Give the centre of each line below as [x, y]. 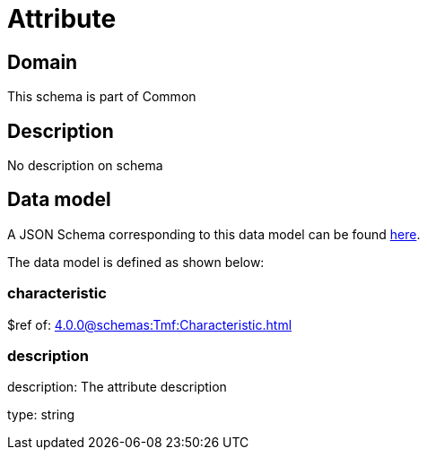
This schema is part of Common [102, 97]
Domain [43, 62]
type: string [41, 415]
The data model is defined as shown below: [136, 262]
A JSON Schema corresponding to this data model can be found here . [214, 234]
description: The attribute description [117, 387]
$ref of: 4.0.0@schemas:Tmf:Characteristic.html [150, 324]
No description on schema [85, 166]
